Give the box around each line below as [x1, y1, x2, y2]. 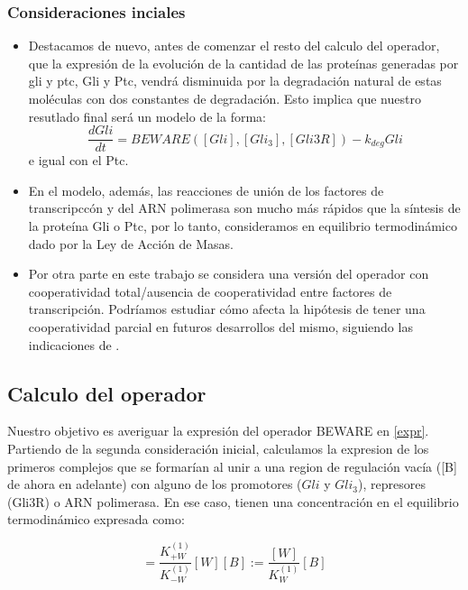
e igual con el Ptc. [28, 151, 129, 170]
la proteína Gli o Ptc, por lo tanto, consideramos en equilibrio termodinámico [28, 217, 457, 235]
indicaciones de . [28, 335, 120, 354]
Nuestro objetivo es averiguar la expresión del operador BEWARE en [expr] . [7, 421, 429, 440]
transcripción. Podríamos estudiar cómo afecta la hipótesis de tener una [28, 300, 426, 318]
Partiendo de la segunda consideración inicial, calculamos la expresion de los [7, 438, 429, 457]
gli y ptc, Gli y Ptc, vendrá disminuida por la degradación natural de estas [28, 71, 442, 90]
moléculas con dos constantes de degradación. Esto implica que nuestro [28, 89, 421, 107]
